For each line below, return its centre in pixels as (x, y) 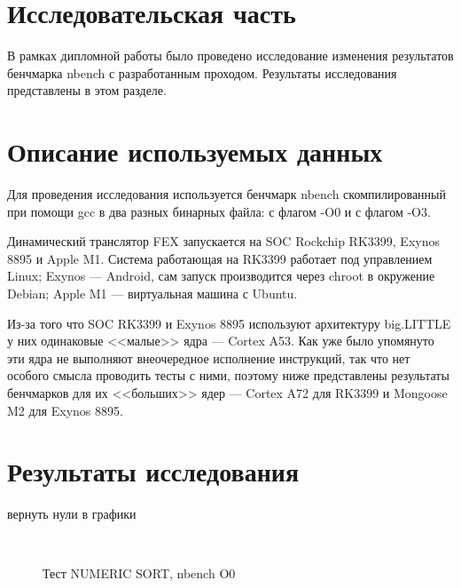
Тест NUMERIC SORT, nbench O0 (139, 573)
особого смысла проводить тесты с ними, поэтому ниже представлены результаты (228, 375)
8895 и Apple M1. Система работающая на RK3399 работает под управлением (220, 258)
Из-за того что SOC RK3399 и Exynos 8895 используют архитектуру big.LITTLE (229, 323)
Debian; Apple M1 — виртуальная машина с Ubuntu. (152, 293)
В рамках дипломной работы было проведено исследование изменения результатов (230, 56)
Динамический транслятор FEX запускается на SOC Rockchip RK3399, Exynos (223, 241)
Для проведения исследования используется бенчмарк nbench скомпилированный (227, 194)
